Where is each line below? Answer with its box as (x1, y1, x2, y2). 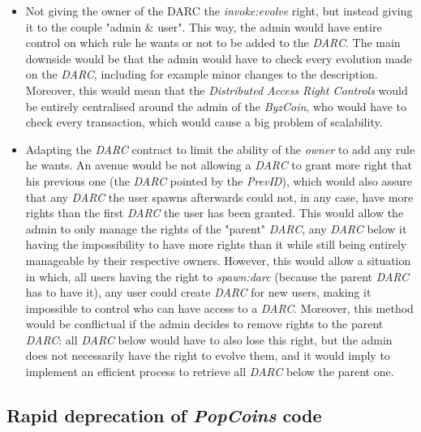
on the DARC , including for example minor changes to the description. (25, 66, 378, 83)
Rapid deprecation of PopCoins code (6, 403, 322, 428)
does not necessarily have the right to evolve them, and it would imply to (25, 347, 390, 364)
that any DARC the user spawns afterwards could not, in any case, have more (25, 188, 414, 205)
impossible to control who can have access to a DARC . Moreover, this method (25, 299, 414, 316)
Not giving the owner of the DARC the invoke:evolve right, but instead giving (25, 2, 413, 19)
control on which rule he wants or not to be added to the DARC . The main (25, 34, 401, 51)
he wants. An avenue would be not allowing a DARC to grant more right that (25, 156, 413, 173)
